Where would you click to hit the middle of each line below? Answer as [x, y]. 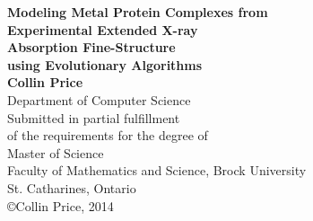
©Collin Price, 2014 [61, 205]
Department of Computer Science [99, 99]
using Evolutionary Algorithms [105, 64]
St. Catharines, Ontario [72, 187]
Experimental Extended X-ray [103, 29]
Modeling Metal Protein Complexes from [138, 12]
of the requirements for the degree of [108, 135]
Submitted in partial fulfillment [94, 117]
